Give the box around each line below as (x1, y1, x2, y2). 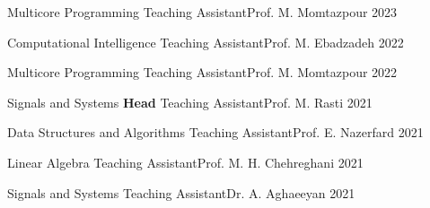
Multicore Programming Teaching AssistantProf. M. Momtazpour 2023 (7, 3, 398, 21)
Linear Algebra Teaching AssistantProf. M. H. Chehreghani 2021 (7, 152, 364, 171)
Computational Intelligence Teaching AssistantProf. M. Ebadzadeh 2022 (7, 32, 404, 51)
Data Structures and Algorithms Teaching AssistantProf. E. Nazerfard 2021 (7, 123, 424, 142)
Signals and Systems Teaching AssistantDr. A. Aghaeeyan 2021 (7, 183, 355, 202)
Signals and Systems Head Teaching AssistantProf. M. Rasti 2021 (7, 92, 373, 111)
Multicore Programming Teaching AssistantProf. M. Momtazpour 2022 (7, 63, 398, 82)
